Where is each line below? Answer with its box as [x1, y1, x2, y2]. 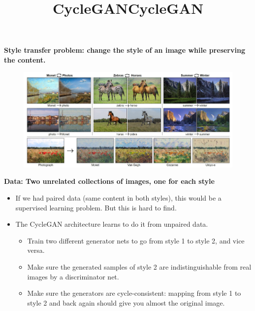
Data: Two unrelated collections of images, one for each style [4, 176, 215, 186]
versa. [27, 245, 45, 255]
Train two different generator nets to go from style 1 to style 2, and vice [27, 235, 245, 245]
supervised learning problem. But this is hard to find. [15, 202, 177, 212]
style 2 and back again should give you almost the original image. [27, 297, 225, 308]
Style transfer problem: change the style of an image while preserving [4, 45, 245, 55]
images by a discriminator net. [27, 271, 119, 281]
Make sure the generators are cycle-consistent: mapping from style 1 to [27, 288, 241, 298]
